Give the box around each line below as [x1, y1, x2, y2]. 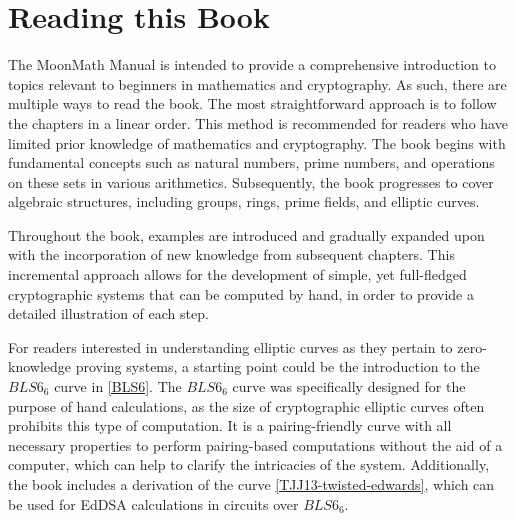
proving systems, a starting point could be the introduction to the [75, 356, 480, 377]
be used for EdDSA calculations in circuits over [8, 493, 299, 514]
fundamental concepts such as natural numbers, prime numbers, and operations [8, 152, 495, 173]
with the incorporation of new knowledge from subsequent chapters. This [8, 244, 455, 265]
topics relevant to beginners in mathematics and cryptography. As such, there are [8, 73, 507, 94]
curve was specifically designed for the [232, 376, 466, 397]
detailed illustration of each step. [8, 303, 209, 324]
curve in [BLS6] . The [54, 376, 182, 397]
